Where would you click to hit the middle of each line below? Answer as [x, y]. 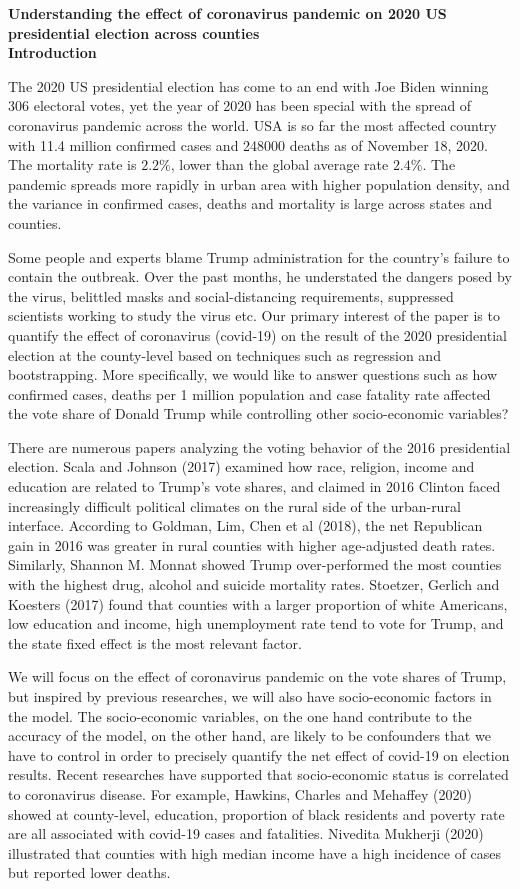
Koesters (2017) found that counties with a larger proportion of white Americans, [258, 603]
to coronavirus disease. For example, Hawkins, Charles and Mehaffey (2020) [240, 793]
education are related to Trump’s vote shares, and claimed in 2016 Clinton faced [254, 486]
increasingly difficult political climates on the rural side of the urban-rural [234, 505]
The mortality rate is [72, 164]
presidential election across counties [134, 32]
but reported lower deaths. [89, 872]
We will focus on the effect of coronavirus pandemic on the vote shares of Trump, [257, 676]
